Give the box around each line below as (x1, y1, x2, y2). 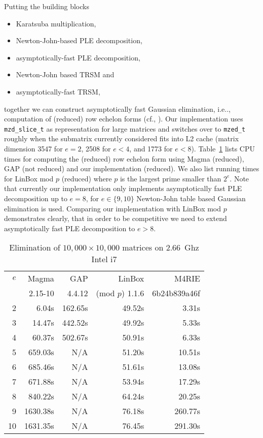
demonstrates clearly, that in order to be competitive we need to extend (4, 213, 227, 224)
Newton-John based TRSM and (16, 69, 115, 80)
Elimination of (9, 241, 60, 254)
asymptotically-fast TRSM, (16, 86, 100, 97)
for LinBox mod (4, 173, 54, 183)
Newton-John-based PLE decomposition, (16, 35, 142, 46)
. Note (230, 173, 249, 183)
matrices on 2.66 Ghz (122, 241, 199, 254)
